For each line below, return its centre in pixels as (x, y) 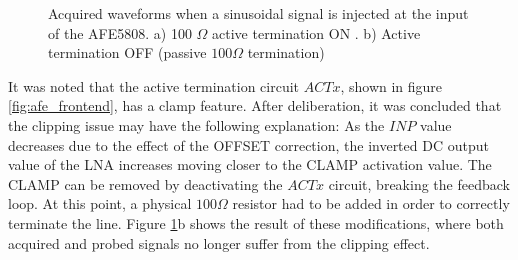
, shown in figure (391, 85)
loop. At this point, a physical (100, 203)
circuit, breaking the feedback (419, 183)
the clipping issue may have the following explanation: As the (196, 124)
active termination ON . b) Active (316, 32)
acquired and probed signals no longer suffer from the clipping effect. (219, 242)
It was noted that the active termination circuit (154, 85)
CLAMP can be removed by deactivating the (145, 183)
